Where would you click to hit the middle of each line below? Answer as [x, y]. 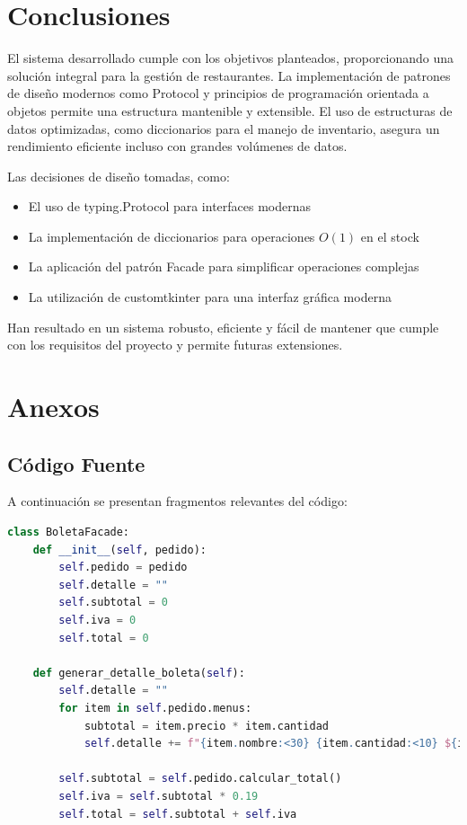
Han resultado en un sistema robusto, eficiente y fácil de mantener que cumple [223, 327]
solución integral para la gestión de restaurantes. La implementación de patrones [229, 75]
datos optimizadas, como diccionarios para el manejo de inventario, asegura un [224, 128]
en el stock [390, 236]
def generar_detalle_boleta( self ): [139, 673]
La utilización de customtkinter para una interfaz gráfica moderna [210, 297]
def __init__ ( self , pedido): [119, 550]
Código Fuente [76, 463]
